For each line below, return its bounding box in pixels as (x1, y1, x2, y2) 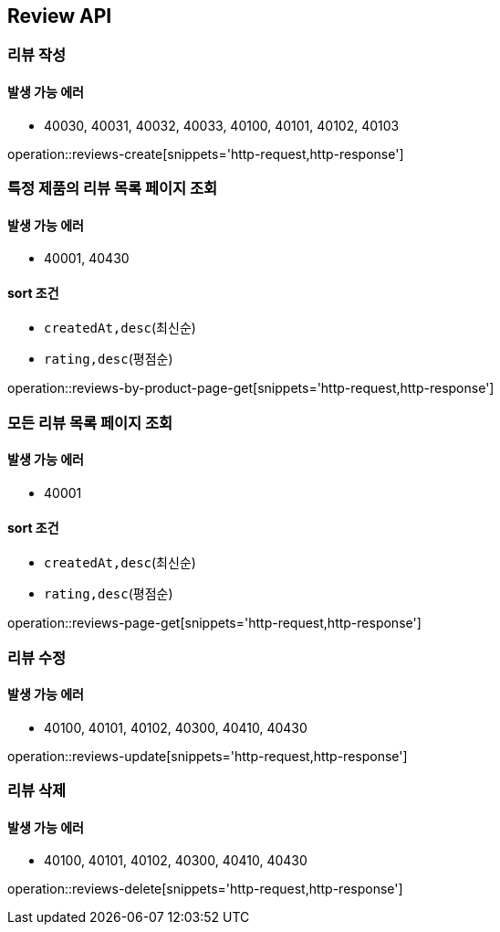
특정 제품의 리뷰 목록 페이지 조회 (7, 179, 218, 198)
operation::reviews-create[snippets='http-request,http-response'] (7, 145, 404, 162)
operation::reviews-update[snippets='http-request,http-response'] (7, 747, 408, 764)
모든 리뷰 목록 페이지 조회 (7, 413, 173, 432)
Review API (7, 5, 112, 27)
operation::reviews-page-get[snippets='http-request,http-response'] (7, 615, 422, 631)
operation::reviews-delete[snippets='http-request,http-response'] (7, 881, 403, 897)
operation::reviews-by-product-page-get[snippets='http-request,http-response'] (7, 380, 495, 397)
